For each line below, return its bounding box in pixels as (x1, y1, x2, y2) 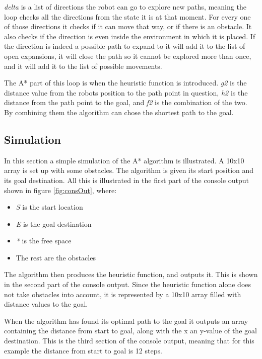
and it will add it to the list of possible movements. (4, 60, 162, 71)
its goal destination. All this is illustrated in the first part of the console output (4, 174, 249, 185)
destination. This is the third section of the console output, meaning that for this (4, 335, 254, 346)
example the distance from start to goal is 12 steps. (4, 345, 162, 355)
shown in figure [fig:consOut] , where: (4, 185, 117, 195)
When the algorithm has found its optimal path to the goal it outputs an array (4, 315, 248, 326)
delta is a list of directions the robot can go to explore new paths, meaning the (4, 2, 246, 12)
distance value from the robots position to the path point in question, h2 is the (4, 87, 248, 98)
